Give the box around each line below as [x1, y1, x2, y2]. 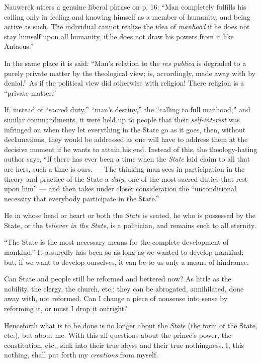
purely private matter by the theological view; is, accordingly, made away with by [4, 67, 255, 78]
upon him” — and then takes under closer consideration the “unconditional [4, 183, 236, 194]
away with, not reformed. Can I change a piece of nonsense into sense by [4, 293, 228, 304]
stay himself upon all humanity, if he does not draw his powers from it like [4, 31, 234, 41]
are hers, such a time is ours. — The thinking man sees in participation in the [4, 163, 245, 174]
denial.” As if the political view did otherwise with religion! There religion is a [4, 78, 244, 88]
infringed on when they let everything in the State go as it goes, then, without [4, 124, 246, 134]
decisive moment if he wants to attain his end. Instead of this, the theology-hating [4, 143, 257, 154]
